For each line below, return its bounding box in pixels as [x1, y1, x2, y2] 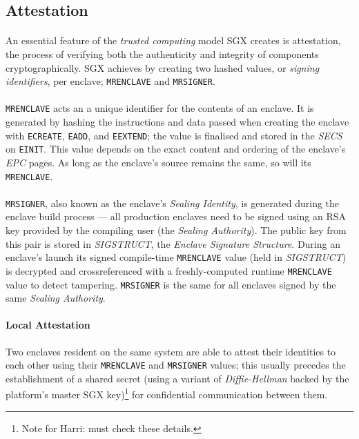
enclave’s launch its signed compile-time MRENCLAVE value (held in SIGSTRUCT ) [6, 250, 347, 264]
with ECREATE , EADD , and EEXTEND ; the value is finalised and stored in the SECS [6, 128, 342, 142]
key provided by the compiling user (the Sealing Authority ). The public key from [6, 223, 347, 237]
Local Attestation [6, 318, 90, 332]
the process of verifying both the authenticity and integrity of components [6, 46, 319, 61]
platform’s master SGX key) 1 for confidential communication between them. [6, 385, 328, 402]
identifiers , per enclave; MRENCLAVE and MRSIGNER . [6, 74, 215, 88]
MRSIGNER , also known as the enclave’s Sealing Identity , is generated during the [6, 195, 340, 210]
